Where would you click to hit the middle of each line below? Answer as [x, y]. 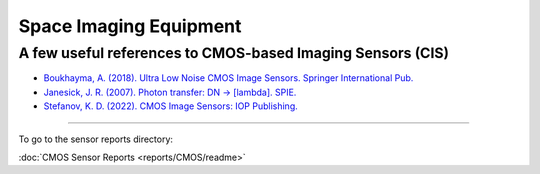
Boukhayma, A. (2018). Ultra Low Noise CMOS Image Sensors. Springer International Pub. [228, 78]
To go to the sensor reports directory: [96, 139]
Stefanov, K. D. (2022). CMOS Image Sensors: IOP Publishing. [171, 106]
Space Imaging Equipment [130, 26]
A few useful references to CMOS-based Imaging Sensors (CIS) [234, 53]
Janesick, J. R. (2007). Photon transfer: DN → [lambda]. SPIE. [170, 92]
